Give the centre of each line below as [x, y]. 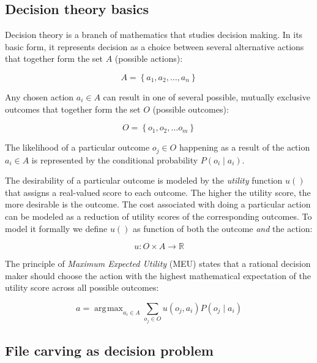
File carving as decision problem [109, 350]
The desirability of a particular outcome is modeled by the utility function [144, 180]
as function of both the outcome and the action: [223, 228]
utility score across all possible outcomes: [82, 287]
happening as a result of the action [244, 147]
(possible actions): [149, 58]
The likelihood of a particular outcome [77, 147]
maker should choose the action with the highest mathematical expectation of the [158, 275]
